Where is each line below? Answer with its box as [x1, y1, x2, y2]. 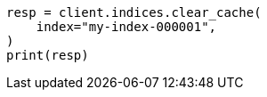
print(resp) [6, 48, 89, 62]
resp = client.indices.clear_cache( [6, 5, 262, 20]
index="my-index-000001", [36, 20, 217, 34]
